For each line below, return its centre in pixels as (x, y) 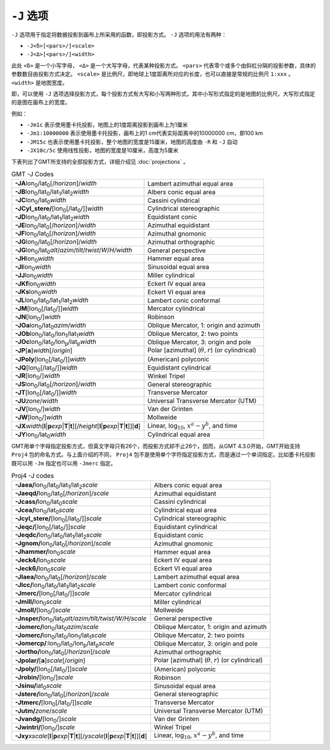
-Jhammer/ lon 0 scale (45, 552)
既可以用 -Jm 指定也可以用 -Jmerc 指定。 (64, 463)
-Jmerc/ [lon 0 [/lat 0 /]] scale (52, 594)
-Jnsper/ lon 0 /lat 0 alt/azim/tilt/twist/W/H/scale (81, 619)
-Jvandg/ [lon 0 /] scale (46, 719)
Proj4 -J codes (33, 476)
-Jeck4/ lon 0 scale (41, 561)
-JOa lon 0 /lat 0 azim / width (51, 326)
